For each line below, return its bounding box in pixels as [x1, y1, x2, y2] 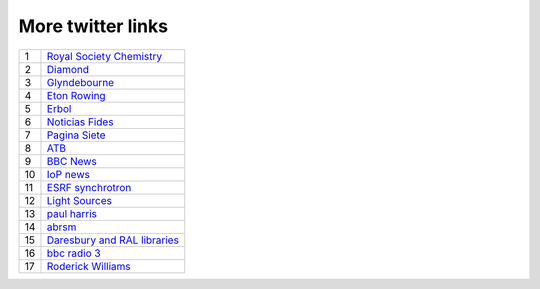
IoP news [46, 167, 90, 181]
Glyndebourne [46, 75, 115, 89]
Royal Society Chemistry [46, 49, 163, 63]
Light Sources [46, 193, 112, 207]
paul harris [46, 206, 98, 220]
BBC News [46, 154, 97, 168]
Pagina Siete [46, 128, 106, 142]
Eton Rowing [46, 88, 106, 102]
